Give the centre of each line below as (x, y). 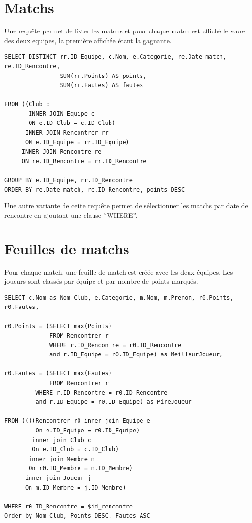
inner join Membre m (62, 459)
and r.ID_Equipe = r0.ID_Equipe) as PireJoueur (114, 402)
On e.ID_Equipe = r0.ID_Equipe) (88, 431)
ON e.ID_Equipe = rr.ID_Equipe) (77, 142)
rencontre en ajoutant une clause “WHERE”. (71, 215)
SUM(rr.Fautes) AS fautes (102, 85)
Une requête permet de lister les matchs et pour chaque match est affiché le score (125, 31)
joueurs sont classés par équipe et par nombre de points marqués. (101, 281)
